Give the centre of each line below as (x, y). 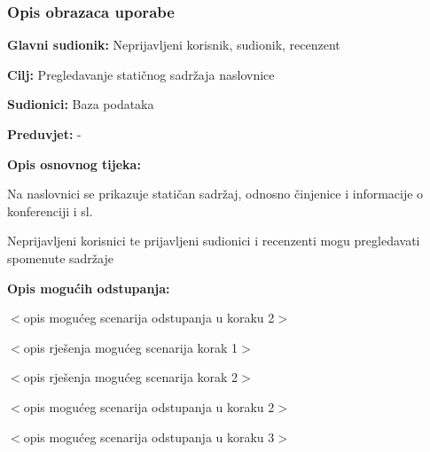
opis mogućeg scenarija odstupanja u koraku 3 (149, 436)
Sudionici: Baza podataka (81, 104)
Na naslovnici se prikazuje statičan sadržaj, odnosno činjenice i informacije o (215, 194)
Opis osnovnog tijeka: (74, 164)
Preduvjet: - (44, 134)
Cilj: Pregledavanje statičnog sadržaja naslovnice (141, 74)
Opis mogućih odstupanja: (89, 288)
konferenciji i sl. (50, 210)
